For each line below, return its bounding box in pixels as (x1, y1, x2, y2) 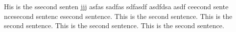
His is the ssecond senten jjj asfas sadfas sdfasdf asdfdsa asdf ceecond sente (4, 1, 229, 11)
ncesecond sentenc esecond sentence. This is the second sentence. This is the (4, 11, 233, 21)
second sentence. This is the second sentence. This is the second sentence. (4, 20, 224, 31)
